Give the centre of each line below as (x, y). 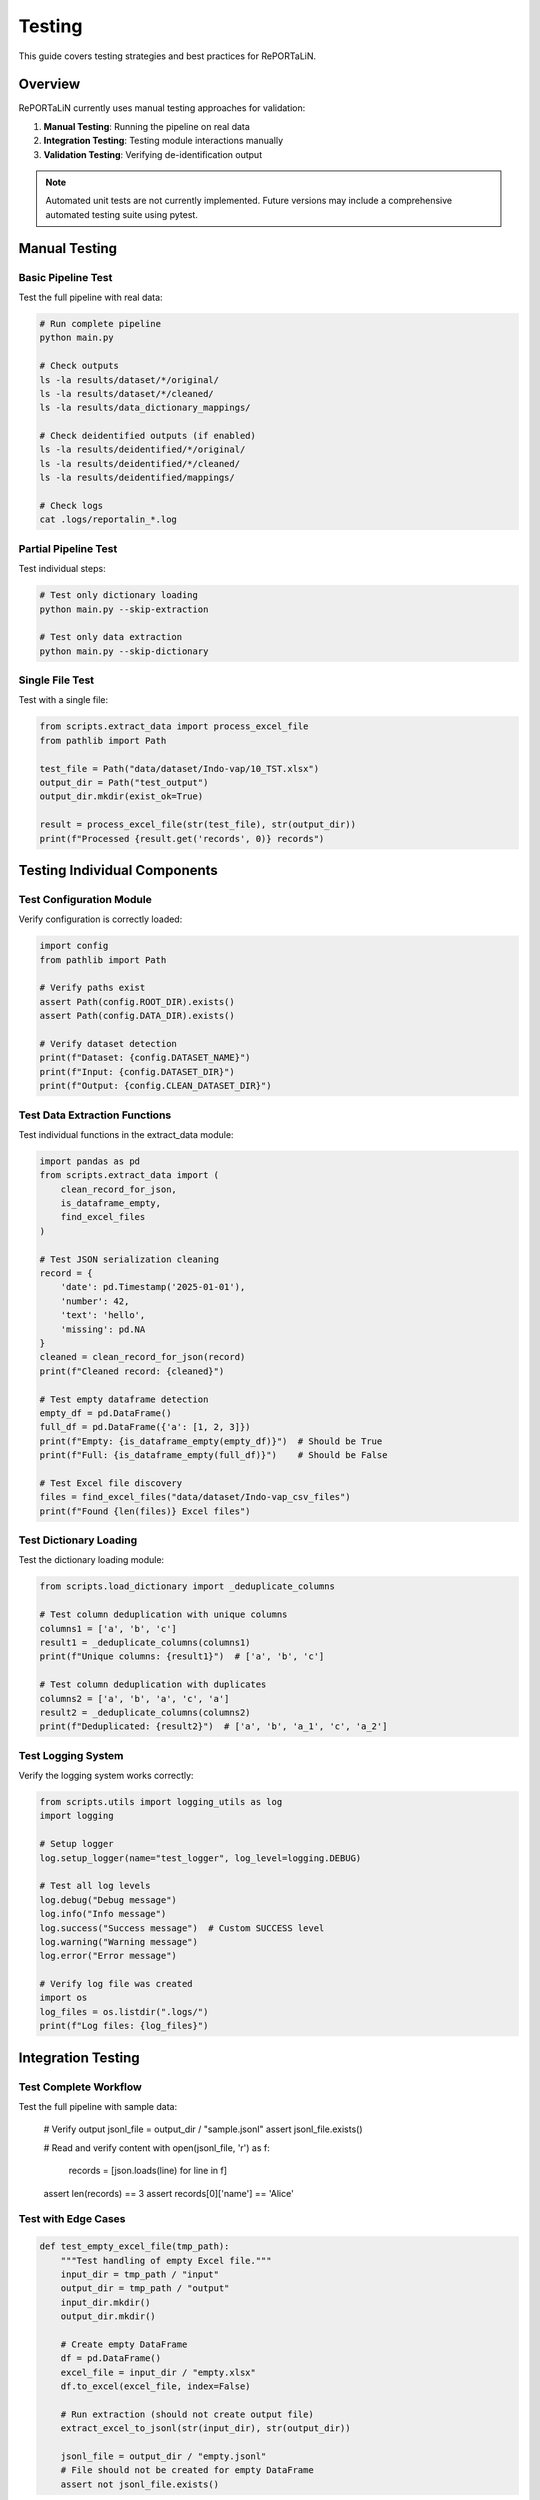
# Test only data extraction (111, 637)
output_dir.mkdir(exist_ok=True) (121, 796)
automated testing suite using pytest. (122, 214)
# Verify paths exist (92, 988)
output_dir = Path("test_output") (124, 782)
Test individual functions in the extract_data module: (126, 1134)
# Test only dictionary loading (119, 595)
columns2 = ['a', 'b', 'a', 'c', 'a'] (134, 1698)
